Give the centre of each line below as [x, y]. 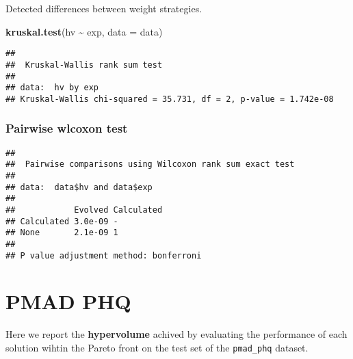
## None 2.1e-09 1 [62, 233]
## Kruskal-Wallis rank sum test [84, 65]
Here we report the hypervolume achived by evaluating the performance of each [176, 334]
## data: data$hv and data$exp [79, 187]
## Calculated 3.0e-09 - [62, 221]
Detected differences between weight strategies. [104, 8]
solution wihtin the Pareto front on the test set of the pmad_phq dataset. [157, 347]
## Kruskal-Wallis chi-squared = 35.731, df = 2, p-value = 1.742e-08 [170, 99]
